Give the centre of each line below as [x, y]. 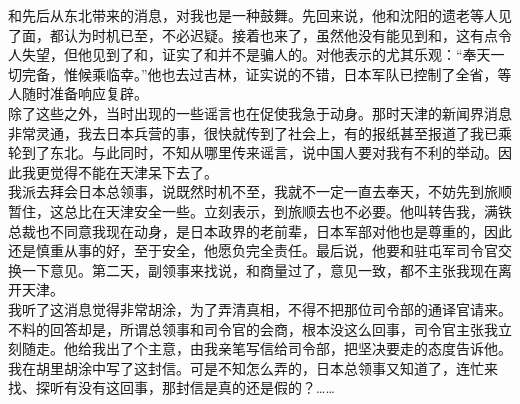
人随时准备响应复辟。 [78, 93]
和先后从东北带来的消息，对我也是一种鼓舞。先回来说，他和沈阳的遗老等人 [253, 15]
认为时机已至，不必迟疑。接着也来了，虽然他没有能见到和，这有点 [280, 34]
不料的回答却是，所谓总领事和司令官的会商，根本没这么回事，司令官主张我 [253, 328]
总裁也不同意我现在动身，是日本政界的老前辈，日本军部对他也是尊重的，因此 [260, 230]
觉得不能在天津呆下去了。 [133, 171]
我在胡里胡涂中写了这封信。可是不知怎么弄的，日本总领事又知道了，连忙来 [253, 367]
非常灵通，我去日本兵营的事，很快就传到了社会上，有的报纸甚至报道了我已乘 [260, 132]
